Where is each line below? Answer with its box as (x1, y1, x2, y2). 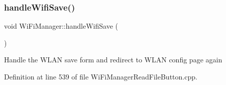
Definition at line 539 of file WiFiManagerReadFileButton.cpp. (4, 71, 197, 81)
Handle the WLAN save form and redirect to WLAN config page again (4, 54, 222, 65)
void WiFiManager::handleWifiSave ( (4, 21, 119, 31)
